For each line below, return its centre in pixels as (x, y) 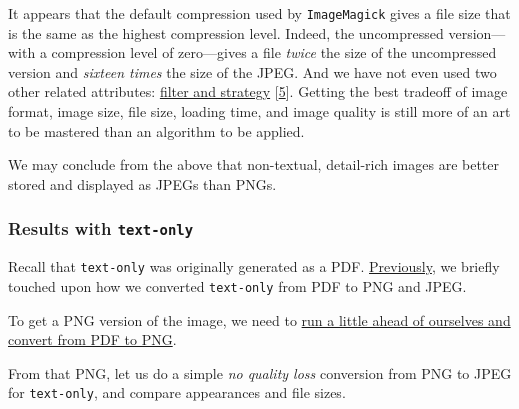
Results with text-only (101, 228)
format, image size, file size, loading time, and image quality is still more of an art (259, 111)
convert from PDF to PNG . (92, 339)
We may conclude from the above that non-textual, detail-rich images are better (253, 164)
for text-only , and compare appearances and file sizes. (177, 392)
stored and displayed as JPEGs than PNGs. (142, 183)
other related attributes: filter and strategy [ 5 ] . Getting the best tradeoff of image (258, 91)
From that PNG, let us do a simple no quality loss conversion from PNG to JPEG (260, 372)
